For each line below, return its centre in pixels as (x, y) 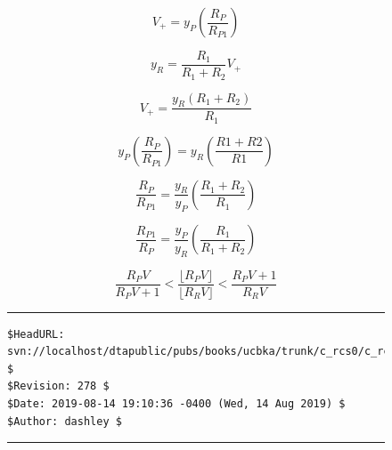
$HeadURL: (36, 334)
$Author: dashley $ (65, 421)
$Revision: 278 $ (58, 386)
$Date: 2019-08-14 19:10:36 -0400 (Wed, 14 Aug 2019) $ (176, 404)
